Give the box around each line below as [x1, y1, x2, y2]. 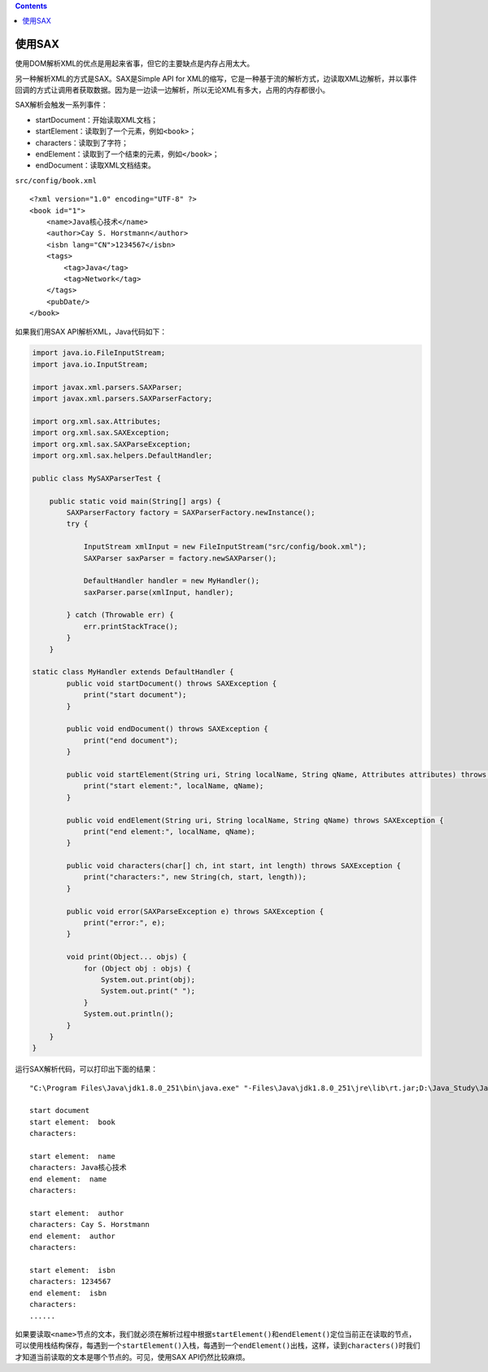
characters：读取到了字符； [35, 138, 129, 147]
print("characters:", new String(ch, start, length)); [83, 872, 307, 882]
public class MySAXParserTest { [32, 473, 162, 483]
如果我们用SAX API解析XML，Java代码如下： [15, 327, 167, 336]
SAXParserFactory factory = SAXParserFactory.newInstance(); [66, 507, 316, 517]
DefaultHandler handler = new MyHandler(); [83, 576, 260, 585]
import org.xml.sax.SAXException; [32, 428, 170, 437]
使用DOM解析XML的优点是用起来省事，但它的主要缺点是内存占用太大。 [15, 59, 255, 68]
